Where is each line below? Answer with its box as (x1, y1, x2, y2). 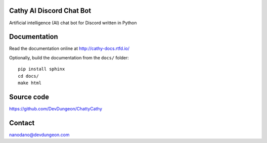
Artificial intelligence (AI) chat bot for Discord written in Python (9, 20, 137, 26)
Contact (9, 119, 35, 127)
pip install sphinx (18, 66, 65, 72)
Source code (9, 93, 49, 101)
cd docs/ (18, 73, 39, 79)
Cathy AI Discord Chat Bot (9, 6, 91, 15)
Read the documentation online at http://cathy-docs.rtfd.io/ (9, 46, 130, 51)
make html (18, 80, 42, 86)
